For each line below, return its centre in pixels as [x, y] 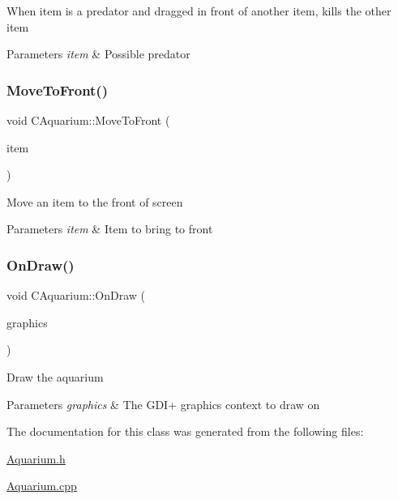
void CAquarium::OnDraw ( [76, 295]
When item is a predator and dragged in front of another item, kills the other [199, 11]
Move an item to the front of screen [95, 201]
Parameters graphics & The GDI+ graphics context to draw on [163, 404]
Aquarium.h [36, 458]
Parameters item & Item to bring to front [110, 229]
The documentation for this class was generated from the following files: [185, 431]
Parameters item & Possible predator [98, 54]
